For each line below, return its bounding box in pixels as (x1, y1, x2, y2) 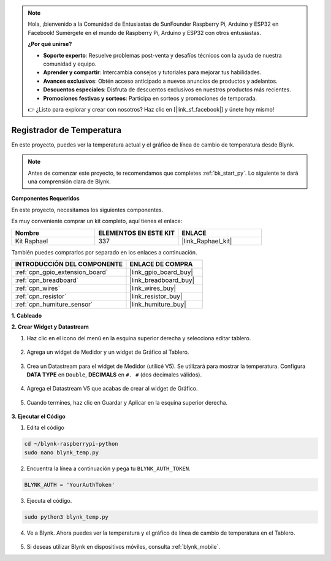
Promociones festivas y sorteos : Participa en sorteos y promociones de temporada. (43, 94, 257, 102)
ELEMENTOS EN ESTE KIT (98, 229, 175, 237)
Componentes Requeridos (11, 195, 80, 202)
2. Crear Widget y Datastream (11, 323, 89, 330)
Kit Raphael (15, 237, 48, 245)
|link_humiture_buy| (129, 300, 186, 308)
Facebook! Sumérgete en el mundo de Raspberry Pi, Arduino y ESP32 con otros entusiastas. (28, 29, 262, 36)
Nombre (15, 229, 40, 237)
